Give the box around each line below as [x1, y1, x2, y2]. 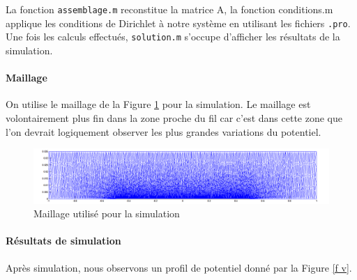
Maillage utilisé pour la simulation [33, 206, 180, 221]
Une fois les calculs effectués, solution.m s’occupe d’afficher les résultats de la [6, 29, 340, 44]
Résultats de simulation [6, 233, 121, 248]
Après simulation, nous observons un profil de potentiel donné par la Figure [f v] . [6, 260, 352, 274]
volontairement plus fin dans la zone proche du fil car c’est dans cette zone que [6, 110, 342, 125]
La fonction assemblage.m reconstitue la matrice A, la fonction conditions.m [6, 2, 333, 16]
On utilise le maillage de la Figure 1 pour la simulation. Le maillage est [6, 97, 311, 111]
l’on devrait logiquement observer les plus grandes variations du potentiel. [6, 124, 321, 139]
